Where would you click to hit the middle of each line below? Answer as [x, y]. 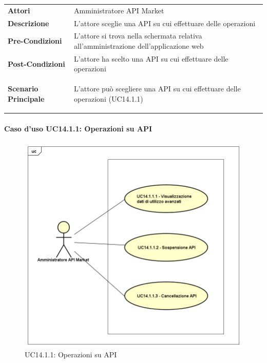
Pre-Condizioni [35, 41]
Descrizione [28, 23]
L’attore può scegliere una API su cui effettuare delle [157, 89]
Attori [19, 10]
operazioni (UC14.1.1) [109, 98]
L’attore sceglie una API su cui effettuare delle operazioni [165, 23]
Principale [26, 98]
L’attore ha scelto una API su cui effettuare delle [151, 58]
